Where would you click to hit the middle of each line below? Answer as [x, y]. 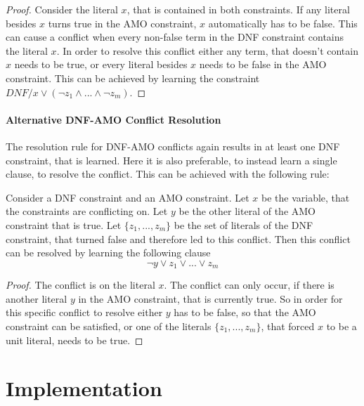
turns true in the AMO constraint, [122, 23]
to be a [342, 326]
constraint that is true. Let [64, 224]
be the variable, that [306, 197]
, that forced [288, 326]
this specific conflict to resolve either [84, 312]
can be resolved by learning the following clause [108, 253]
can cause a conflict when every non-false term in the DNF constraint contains [175, 37]
